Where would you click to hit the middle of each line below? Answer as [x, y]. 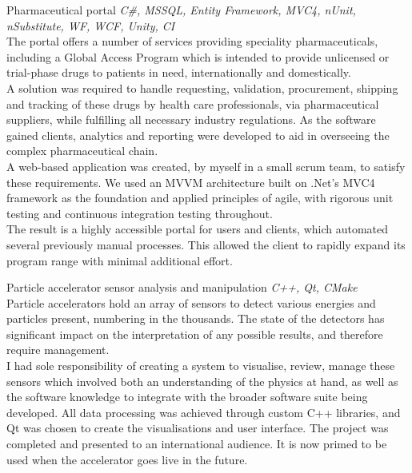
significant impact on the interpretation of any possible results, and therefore [195, 334]
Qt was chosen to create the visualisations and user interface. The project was [198, 428]
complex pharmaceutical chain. [82, 151]
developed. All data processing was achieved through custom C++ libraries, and [204, 412]
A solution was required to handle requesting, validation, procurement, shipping [202, 87]
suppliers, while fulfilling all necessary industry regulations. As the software [191, 119]
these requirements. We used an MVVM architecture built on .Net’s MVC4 [191, 182]
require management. [58, 350]
